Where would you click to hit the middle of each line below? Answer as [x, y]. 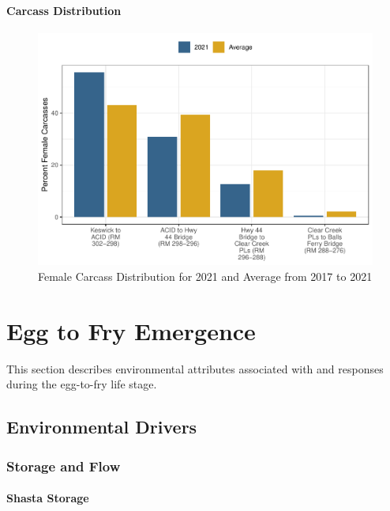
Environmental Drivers [102, 427]
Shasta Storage [48, 498]
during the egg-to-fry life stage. [82, 384]
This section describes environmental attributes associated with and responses [195, 368]
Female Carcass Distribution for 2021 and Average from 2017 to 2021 [205, 276]
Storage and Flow [64, 466]
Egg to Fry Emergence [131, 330]
